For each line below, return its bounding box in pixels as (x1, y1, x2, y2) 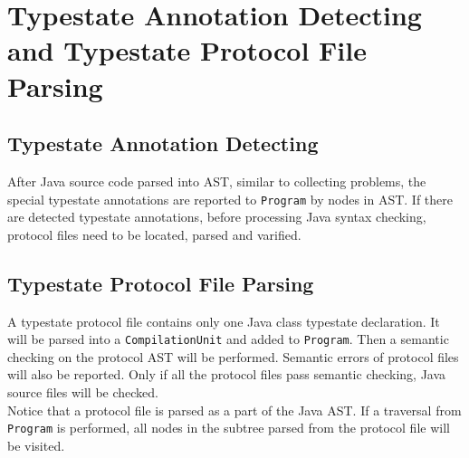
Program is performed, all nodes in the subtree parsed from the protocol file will (7, 418, 450, 437)
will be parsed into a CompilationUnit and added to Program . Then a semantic (7, 329, 449, 348)
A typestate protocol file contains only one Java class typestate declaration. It (7, 311, 440, 330)
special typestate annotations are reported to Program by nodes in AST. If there (7, 189, 453, 208)
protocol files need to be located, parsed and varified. (7, 224, 301, 243)
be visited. (7, 435, 65, 454)
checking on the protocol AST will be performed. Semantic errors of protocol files (7, 347, 459, 366)
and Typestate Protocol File (7, 32, 367, 69)
